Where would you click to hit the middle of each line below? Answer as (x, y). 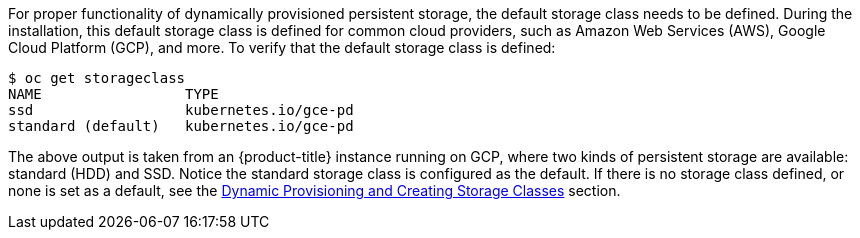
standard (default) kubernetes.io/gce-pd (181, 126)
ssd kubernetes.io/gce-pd (181, 110)
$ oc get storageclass (97, 78)
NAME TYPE (113, 94)
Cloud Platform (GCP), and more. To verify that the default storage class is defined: (282, 47)
